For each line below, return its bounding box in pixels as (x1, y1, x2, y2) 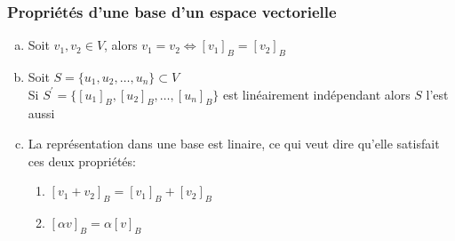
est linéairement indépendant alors (223, 84, 411, 103)
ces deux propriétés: (28, 151, 136, 170)
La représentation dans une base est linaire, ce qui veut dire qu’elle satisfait (28, 134, 440, 152)
